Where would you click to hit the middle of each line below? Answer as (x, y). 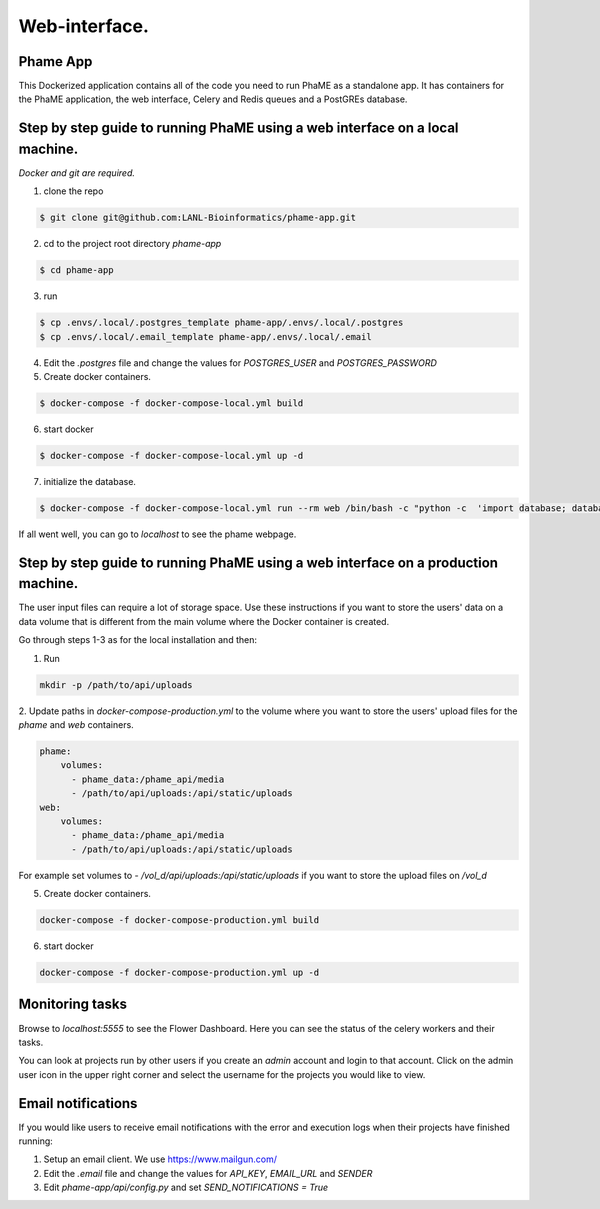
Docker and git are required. (76, 172)
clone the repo (73, 191)
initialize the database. (90, 481)
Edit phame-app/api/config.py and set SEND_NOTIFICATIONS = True (186, 1187)
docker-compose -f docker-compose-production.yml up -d (179, 973)
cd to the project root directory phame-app (132, 244)
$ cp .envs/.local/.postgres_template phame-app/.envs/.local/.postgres (221, 323)
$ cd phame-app (76, 270)
